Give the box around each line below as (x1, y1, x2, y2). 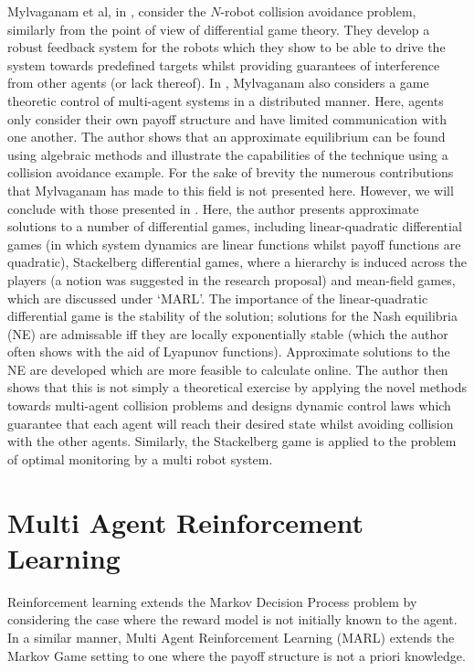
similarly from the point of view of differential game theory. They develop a (7, 19, 430, 38)
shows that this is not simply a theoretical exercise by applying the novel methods (7, 378, 468, 397)
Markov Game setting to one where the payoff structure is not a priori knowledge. (7, 645, 466, 665)
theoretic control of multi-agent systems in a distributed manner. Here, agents (7, 91, 444, 110)
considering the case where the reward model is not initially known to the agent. (7, 610, 458, 629)
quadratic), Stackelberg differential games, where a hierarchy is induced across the (7, 252, 468, 272)
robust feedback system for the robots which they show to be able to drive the (7, 37, 446, 57)
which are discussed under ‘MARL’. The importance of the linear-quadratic (7, 288, 428, 307)
